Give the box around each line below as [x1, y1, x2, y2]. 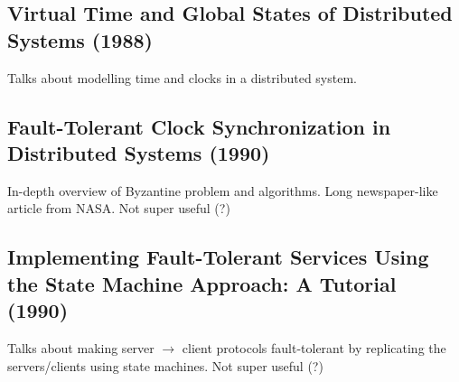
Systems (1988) [7, 25, 153, 53]
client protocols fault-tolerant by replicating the [182, 338, 446, 357]
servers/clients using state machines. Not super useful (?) [7, 356, 323, 375]
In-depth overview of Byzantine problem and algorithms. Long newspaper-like [7, 181, 438, 200]
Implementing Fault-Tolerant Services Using [7, 243, 429, 271]
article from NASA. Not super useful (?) [7, 199, 230, 218]
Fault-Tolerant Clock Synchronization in [7, 112, 391, 140]
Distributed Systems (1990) [7, 138, 270, 166]
